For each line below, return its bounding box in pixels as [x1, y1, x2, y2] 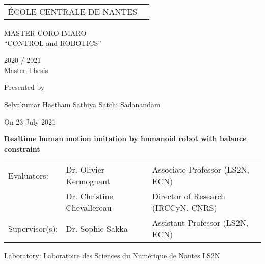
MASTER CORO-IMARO [4, 28, 87, 38]
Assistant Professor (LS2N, [152, 217, 249, 229]
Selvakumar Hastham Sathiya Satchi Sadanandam [4, 99, 161, 109]
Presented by [4, 82, 45, 92]
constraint [4, 143, 40, 154]
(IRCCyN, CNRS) [152, 202, 217, 214]
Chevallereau [66, 202, 112, 214]
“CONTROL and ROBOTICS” [4, 37, 101, 48]
